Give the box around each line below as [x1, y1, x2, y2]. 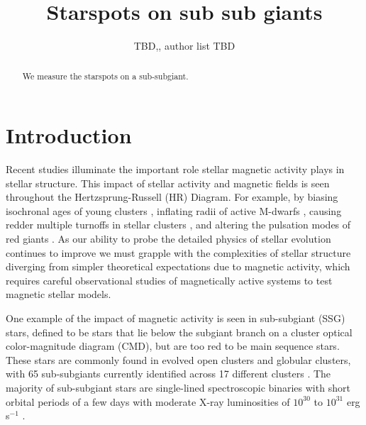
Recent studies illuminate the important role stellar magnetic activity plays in [6, 162, 345, 177]
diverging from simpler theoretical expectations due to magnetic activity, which [6, 259, 350, 274]
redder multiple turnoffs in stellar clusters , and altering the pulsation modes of [6, 217, 351, 232]
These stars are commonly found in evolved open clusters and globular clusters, [6, 352, 351, 367]
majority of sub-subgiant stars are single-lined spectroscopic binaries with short [6, 380, 350, 395]
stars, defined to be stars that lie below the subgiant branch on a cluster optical [6, 324, 353, 339]
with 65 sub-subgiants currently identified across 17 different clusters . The [6, 366, 331, 381]
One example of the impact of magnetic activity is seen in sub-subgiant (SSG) [6, 311, 345, 326]
